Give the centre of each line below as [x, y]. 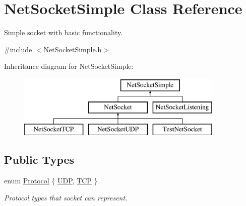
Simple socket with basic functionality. [64, 32]
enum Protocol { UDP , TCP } [51, 181]
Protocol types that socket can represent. [66, 197]
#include [18, 49]
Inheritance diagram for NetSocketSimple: [69, 66]
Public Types [39, 160]
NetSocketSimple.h [73, 49]
